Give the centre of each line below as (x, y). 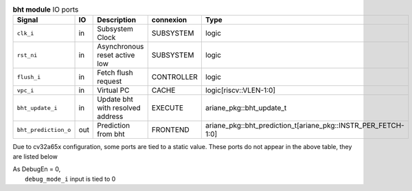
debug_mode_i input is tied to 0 (70, 179)
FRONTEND (171, 130)
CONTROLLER (175, 77)
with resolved (119, 108)
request (110, 81)
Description (117, 20)
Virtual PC (113, 91)
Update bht (115, 100)
